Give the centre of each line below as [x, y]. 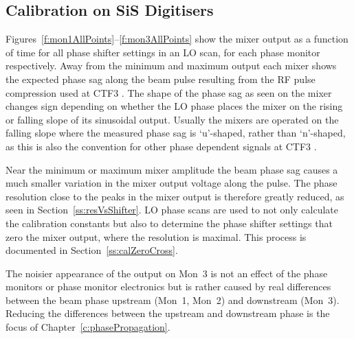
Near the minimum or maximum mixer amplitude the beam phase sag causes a [172, 169]
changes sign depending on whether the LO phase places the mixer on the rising [174, 106]
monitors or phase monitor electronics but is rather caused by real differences [168, 287]
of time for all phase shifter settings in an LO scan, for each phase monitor [163, 52]
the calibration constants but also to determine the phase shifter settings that [169, 223]
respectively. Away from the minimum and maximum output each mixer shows [171, 66]
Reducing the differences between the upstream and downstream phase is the [168, 313]
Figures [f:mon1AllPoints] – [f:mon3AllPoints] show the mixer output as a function [177, 39]
